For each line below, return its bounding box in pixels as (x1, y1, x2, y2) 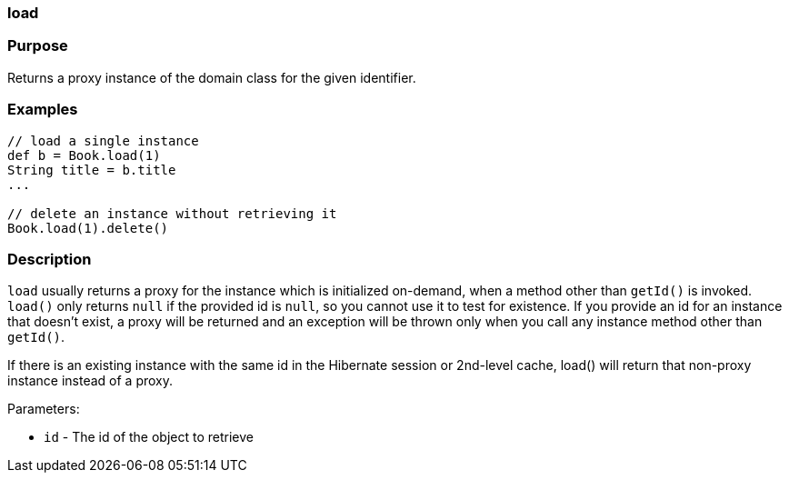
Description (7, 249, 92, 268)
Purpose (7, 36, 68, 55)
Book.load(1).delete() (7, 220, 169, 235)
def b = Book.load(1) (7, 147, 161, 163)
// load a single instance (7, 133, 199, 148)
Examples (7, 100, 78, 119)
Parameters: (7, 401, 80, 417)
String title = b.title (7, 162, 176, 177)
